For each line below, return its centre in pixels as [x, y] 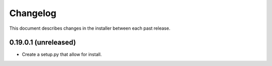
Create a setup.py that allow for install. [62, 54]
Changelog [33, 13]
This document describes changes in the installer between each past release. [90, 28]
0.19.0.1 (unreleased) [43, 43]
